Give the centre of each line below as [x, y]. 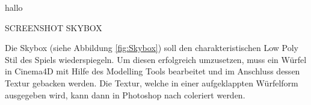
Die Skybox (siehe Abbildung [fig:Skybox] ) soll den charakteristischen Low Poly [152, 48]
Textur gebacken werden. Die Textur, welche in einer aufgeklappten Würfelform [152, 82]
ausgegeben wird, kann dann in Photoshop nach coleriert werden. [125, 94]
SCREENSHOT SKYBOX [54, 27]
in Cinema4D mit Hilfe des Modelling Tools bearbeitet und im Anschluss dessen [152, 71]
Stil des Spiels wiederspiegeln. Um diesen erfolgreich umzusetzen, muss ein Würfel [156, 59]
